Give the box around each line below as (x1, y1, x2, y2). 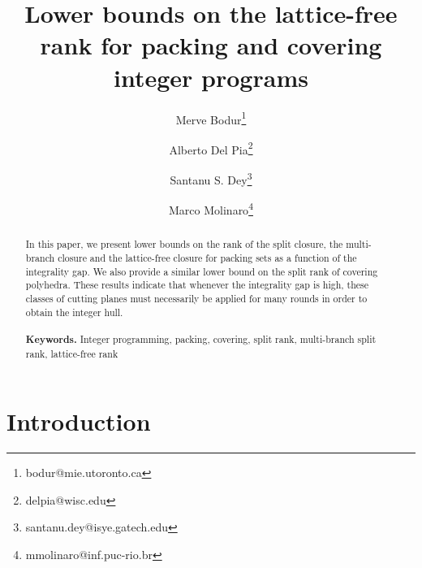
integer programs (114, 60, 308, 93)
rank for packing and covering (40, 28, 382, 62)
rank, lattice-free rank (25, 346, 118, 360)
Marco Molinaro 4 (169, 199, 253, 218)
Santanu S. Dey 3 (170, 169, 252, 188)
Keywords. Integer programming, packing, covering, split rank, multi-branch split (25, 332, 377, 346)
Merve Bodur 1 (175, 108, 247, 128)
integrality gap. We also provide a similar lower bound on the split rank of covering (25, 264, 378, 278)
